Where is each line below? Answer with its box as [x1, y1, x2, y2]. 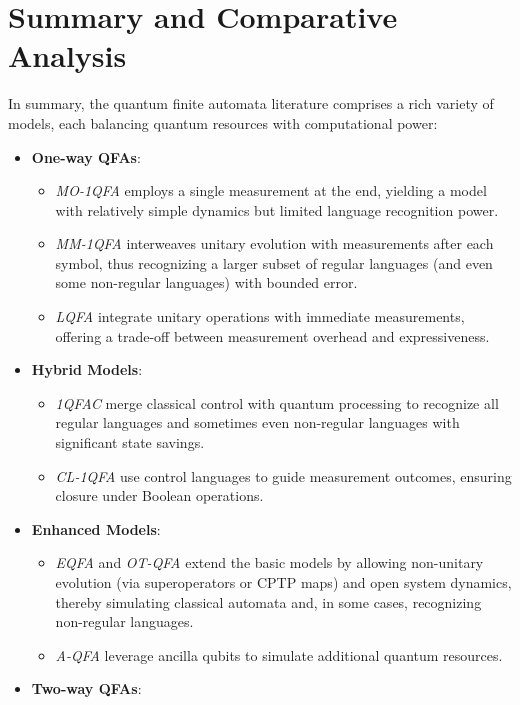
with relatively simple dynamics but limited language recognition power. [55, 199, 499, 220]
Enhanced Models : [31, 518, 161, 539]
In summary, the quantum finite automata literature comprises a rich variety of [8, 93, 494, 114]
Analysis [8, 35, 127, 76]
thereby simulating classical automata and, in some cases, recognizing [55, 591, 482, 612]
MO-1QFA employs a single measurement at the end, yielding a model [55, 180, 487, 201]
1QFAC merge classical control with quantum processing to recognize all [55, 392, 499, 413]
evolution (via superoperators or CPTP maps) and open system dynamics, [55, 572, 512, 592]
